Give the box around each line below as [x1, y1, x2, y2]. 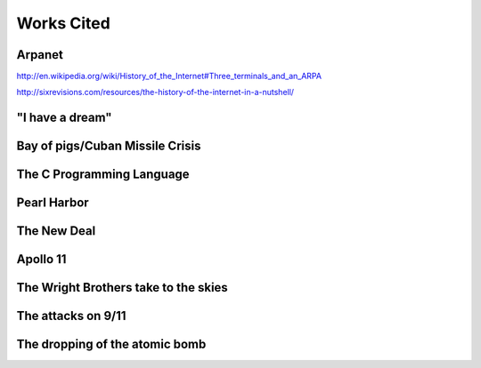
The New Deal [16, 223, 96, 239]
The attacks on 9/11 [16, 308, 126, 324]
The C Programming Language [16, 167, 191, 182]
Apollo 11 [16, 252, 67, 267]
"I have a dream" [16, 110, 112, 125]
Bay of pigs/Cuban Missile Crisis [16, 139, 201, 154]
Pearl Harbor [16, 196, 89, 211]
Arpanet [16, 47, 64, 62]
